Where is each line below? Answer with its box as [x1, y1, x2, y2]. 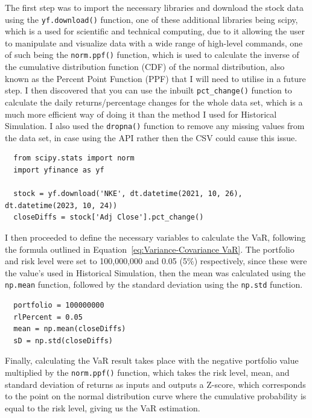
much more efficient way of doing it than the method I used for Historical [5, 107, 277, 120]
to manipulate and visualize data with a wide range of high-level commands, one [5, 36, 303, 49]
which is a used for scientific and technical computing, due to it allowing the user [5, 25, 305, 37]
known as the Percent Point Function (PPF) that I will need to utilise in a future [5, 72, 306, 84]
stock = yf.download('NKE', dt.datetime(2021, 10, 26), [13, 189, 243, 198]
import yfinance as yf [13, 165, 104, 174]
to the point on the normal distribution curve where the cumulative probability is [5, 390, 307, 402]
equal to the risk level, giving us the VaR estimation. [5, 401, 200, 414]
